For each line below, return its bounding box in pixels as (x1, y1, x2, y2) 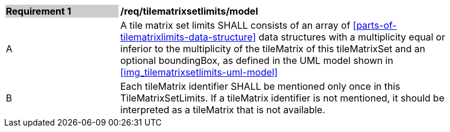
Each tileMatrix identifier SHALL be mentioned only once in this (120, 80, 400, 92)
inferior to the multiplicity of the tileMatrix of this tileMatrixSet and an (120, 43, 425, 55)
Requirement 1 (6, 5, 71, 17)
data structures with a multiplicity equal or (258, 31, 445, 43)
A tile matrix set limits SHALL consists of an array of (120, 19, 350, 31)
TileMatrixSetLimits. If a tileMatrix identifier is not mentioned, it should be (120, 92, 445, 104)
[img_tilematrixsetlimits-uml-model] (120, 66, 278, 78)
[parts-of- (353, 19, 397, 31)
